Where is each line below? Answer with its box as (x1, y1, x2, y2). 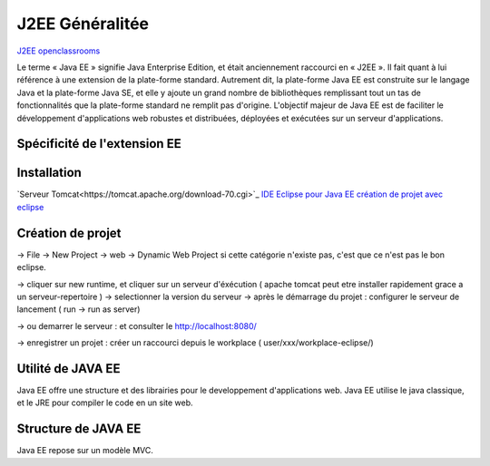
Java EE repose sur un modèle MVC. (16, 445, 154, 456)
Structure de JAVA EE (16, 422, 142, 437)
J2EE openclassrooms (16, 45, 101, 56)
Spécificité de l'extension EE (16, 136, 181, 151)
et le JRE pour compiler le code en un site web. (16, 397, 194, 408)
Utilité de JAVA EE (16, 361, 121, 376)
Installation (16, 165, 82, 180)
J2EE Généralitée (16, 14, 150, 34)
